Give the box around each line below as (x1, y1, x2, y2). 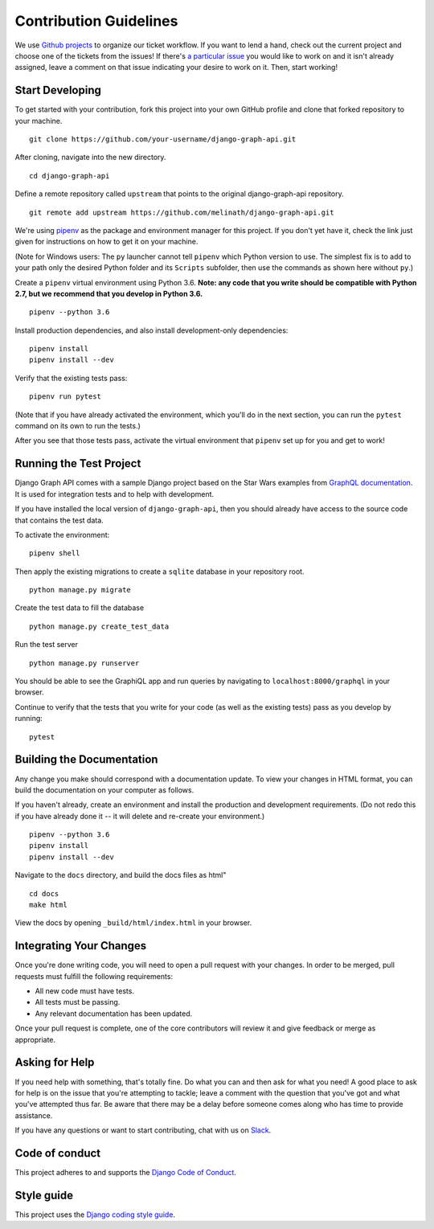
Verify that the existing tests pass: (14, 373, 128, 383)
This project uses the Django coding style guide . (14, 1210, 176, 1219)
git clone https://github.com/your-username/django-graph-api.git (29, 135, 297, 144)
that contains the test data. (14, 515, 104, 525)
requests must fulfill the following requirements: (14, 971, 173, 981)
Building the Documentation (14, 752, 158, 767)
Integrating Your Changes (14, 939, 147, 952)
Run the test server (14, 640, 79, 649)
